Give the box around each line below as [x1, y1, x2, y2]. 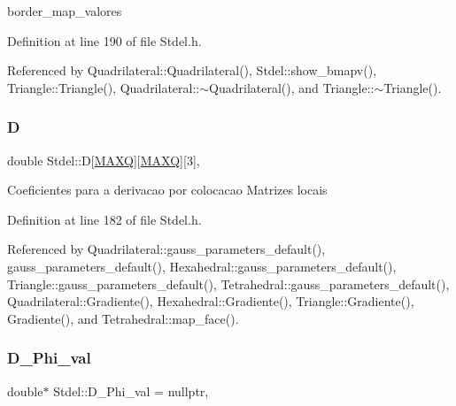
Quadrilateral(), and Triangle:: [209, 78, 375, 96]
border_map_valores [7, 2, 122, 19]
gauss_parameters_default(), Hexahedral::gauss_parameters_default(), [7, 257, 397, 275]
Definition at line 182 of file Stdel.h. [7, 210, 202, 228]
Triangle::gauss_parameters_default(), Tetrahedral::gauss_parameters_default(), [7, 274, 450, 293]
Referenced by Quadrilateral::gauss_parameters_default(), [7, 240, 326, 258]
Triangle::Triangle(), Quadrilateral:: [7, 78, 200, 96]
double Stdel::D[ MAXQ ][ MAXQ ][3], [7, 150, 200, 169]
